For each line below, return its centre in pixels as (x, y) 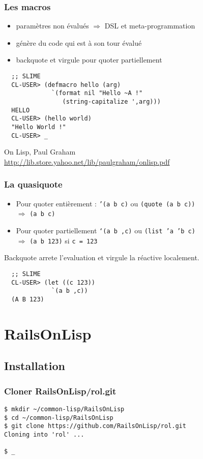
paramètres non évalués (52, 26)
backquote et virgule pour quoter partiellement (89, 60)
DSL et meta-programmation (150, 26)
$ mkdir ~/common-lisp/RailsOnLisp (64, 409)
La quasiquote (33, 184)
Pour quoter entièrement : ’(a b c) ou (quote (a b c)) (106, 203)
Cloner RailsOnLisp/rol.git (60, 391)
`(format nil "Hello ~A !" (97, 93)
